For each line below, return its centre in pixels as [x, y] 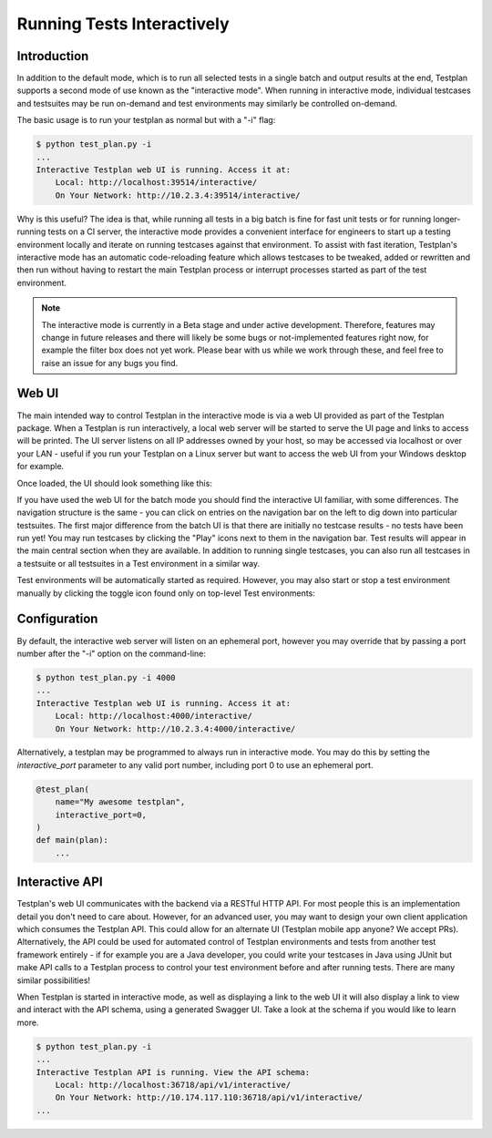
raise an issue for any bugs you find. [110, 363]
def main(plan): [72, 840]
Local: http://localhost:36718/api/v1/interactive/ [173, 1085]
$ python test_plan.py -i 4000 [106, 677]
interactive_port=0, [101, 815]
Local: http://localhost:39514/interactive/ [156, 183]
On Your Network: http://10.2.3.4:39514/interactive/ [178, 195]
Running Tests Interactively [123, 24]
